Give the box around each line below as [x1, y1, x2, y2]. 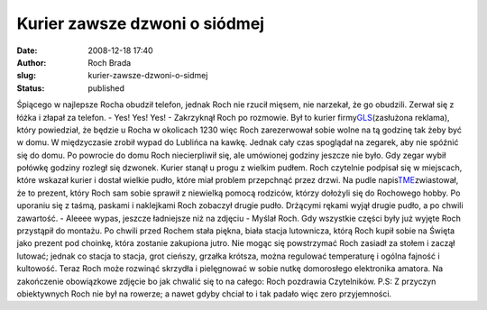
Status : [16, 82, 45, 94]
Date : [16, 45, 38, 56]
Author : [16, 57, 47, 68]
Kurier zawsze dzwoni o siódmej [16, 14, 265, 33]
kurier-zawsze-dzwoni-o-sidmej [87, 70, 208, 81]
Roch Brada [87, 57, 132, 68]
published [87, 82, 125, 94]
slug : [16, 70, 36, 81]
